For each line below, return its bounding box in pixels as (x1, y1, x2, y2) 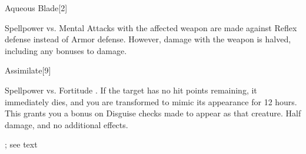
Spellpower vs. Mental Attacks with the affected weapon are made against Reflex (5, 21, 297, 34)
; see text (5, 138, 38, 150)
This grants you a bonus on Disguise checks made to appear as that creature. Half (5, 107, 301, 119)
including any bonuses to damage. (5, 44, 127, 56)
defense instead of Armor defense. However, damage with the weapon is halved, (5, 33, 291, 45)
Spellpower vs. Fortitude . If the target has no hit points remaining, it (5, 83, 257, 96)
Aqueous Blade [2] (5, 2, 68, 14)
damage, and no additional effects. (5, 118, 128, 130)
